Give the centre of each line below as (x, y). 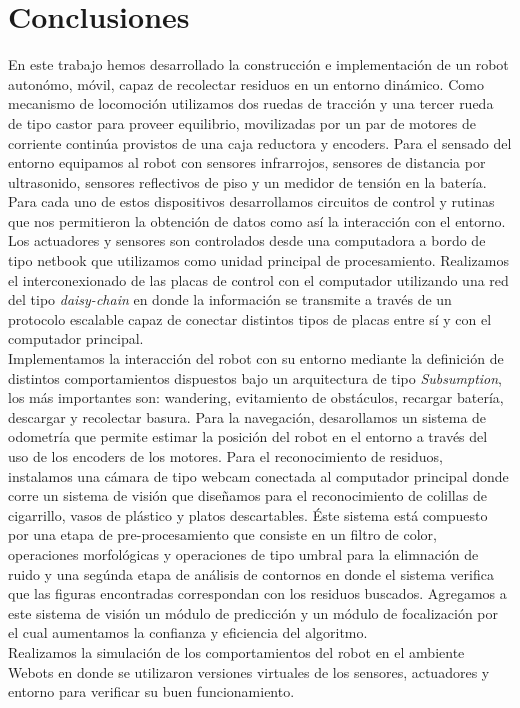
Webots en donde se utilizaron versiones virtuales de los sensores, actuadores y (249, 671)
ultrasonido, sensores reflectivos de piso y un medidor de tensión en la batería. (247, 181)
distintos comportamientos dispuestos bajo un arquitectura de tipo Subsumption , (255, 377)
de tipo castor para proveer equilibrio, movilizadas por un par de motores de (242, 122)
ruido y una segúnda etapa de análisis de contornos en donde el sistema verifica (251, 573)
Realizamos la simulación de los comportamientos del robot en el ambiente (236, 651)
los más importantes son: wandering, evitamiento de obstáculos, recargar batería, (256, 397)
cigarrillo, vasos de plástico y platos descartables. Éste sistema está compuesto (248, 514)
